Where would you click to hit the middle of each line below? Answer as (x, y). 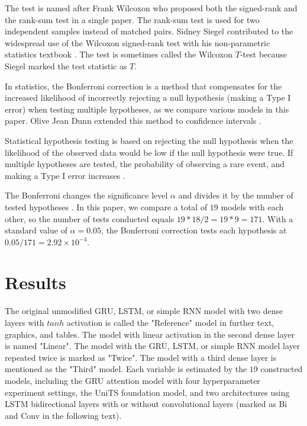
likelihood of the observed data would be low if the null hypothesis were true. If (149, 152)
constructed (282, 369)
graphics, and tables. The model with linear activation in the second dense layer (150, 334)
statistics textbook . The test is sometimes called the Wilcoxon (119, 54)
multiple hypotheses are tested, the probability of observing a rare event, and (145, 164)
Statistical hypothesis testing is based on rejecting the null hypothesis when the (149, 140)
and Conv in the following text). (63, 415)
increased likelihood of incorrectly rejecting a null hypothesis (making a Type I (148, 97)
